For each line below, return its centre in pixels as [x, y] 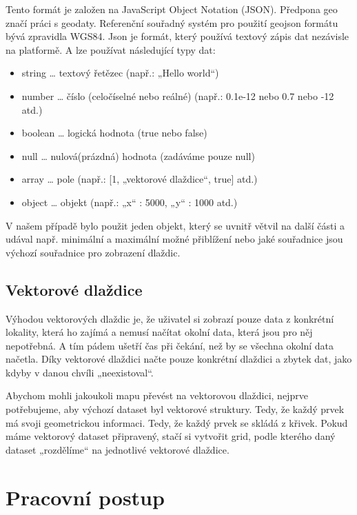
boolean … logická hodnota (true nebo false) [114, 133]
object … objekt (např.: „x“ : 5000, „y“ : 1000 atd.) [130, 202]
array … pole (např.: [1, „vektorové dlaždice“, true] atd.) [140, 179]
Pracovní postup [85, 497]
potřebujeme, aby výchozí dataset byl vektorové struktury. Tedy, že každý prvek [175, 409]
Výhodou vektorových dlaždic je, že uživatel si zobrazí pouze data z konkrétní [170, 318]
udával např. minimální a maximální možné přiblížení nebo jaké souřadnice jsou [174, 239]
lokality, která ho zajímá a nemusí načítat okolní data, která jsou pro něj [159, 332]
